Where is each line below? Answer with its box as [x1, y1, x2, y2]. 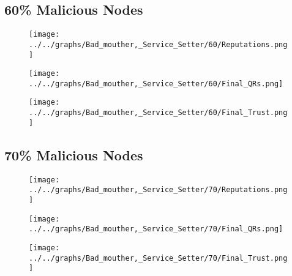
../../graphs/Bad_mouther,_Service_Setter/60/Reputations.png [29, 40, 288, 49]
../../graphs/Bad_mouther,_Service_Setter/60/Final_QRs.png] [29, 79, 283, 88]
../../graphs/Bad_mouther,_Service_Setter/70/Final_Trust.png [29, 253, 288, 263]
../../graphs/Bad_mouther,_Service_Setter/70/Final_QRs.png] [29, 225, 283, 234]
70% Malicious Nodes [4, 145, 143, 164]
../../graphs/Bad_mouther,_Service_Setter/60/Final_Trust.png [29, 108, 288, 117]
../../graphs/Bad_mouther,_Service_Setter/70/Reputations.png [29, 185, 288, 195]
